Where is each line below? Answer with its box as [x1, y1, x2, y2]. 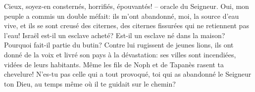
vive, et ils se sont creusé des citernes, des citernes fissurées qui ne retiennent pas [4, 20, 249, 31]
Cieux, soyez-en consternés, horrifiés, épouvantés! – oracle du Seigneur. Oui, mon [4, 1, 249, 11]
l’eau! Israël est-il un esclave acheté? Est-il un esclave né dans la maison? [4, 30, 225, 40]
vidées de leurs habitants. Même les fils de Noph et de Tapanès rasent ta [4, 59, 224, 69]
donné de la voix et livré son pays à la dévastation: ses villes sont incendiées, [4, 49, 236, 59]
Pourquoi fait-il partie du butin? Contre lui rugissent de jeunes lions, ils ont [4, 40, 234, 50]
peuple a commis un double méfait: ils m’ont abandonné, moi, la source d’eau [4, 10, 239, 21]
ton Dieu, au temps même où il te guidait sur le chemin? [4, 78, 176, 89]
